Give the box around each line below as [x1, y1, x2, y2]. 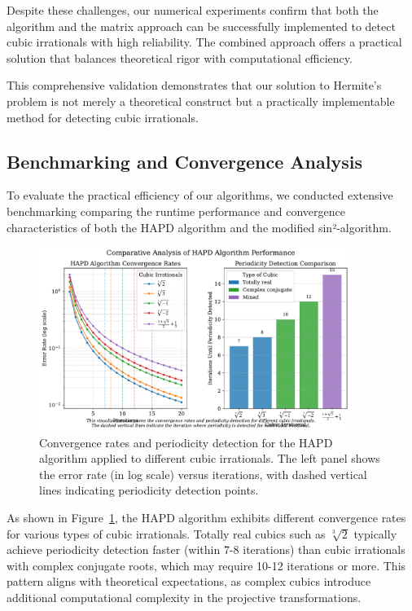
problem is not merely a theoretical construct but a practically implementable [7, 92, 395, 109]
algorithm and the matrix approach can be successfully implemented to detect [7, 17, 396, 34]
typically [353, 525, 397, 542]
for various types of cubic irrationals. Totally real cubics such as [7, 525, 326, 542]
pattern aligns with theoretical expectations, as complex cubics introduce [7, 573, 371, 590]
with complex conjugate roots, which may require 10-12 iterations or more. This [7, 556, 406, 574]
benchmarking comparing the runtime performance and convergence [7, 202, 345, 219]
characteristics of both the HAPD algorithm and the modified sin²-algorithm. [7, 218, 392, 235]
